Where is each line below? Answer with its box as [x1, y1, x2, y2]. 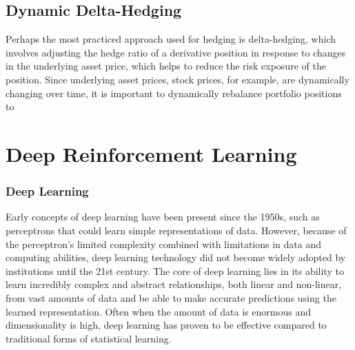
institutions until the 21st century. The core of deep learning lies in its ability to [6, 263, 344, 278]
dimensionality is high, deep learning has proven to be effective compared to [6, 318, 327, 332]
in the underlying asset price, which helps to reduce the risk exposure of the [6, 59, 326, 73]
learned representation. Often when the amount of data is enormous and [6, 304, 311, 318]
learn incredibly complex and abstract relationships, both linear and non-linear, [6, 277, 342, 291]
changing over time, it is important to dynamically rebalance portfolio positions [6, 85, 342, 100]
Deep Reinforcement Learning [6, 139, 297, 167]
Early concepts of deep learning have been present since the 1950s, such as [6, 209, 320, 224]
